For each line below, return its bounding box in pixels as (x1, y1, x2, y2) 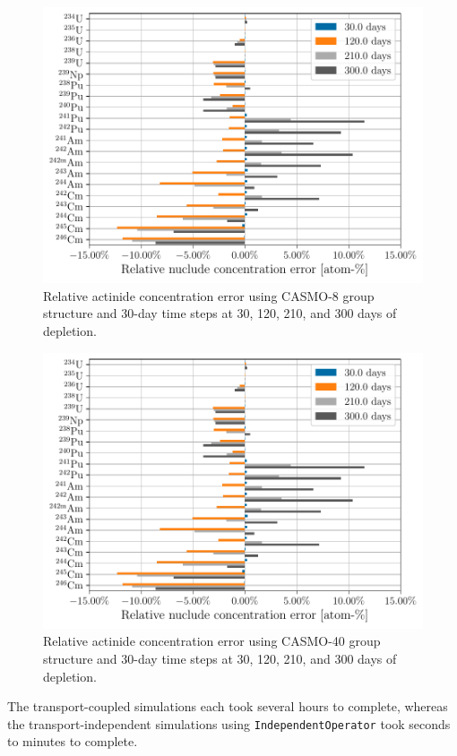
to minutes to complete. (7, 732, 138, 751)
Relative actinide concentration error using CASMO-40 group (43, 631, 381, 650)
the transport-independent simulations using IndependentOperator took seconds (7, 714, 451, 733)
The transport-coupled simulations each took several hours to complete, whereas (7, 697, 448, 716)
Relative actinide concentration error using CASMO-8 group (43, 286, 375, 305)
